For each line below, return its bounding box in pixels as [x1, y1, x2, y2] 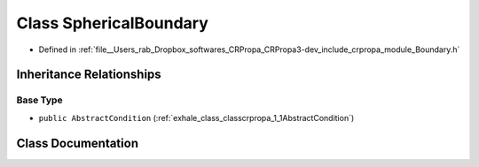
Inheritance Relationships [16, 67, 161, 82]
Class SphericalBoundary [16, 13, 208, 33]
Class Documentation [16, 135, 139, 150]
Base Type [16, 94, 63, 106]
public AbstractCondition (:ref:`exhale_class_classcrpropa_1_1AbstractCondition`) [38, 112, 355, 123]
